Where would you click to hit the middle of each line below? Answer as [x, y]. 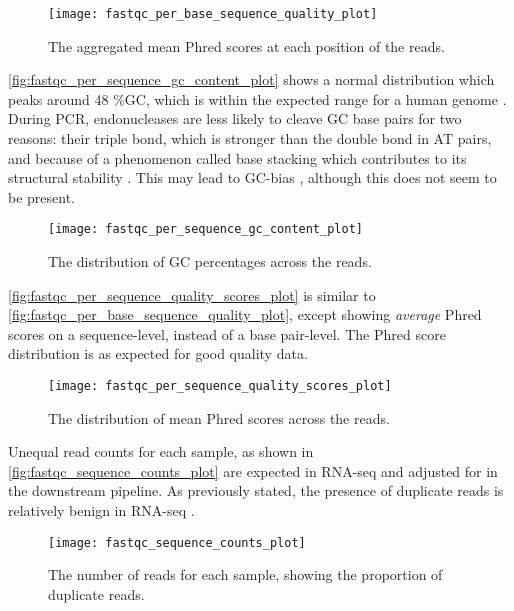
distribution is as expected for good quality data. [158, 353]
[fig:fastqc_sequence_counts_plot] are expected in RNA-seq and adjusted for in [253, 470]
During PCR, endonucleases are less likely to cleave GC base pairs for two [235, 118]
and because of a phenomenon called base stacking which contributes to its [237, 157]
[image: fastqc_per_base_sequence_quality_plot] [213, 14]
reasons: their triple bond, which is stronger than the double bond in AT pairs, [250, 138]
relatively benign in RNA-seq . [101, 510]
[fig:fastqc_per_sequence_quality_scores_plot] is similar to [192, 294]
